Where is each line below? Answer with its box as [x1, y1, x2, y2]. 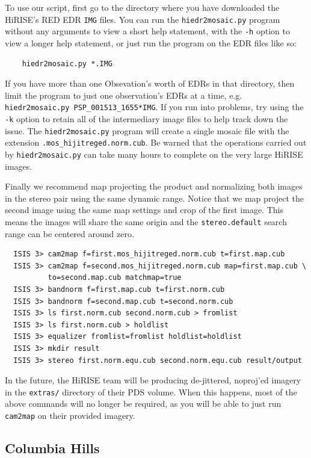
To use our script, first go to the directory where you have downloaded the [5, 1, 280, 13]
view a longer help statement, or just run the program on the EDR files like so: [5, 36, 297, 49]
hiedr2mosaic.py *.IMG [22, 59, 112, 68]
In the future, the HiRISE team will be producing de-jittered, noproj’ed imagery [5, 374, 301, 386]
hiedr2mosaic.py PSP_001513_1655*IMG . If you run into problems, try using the [5, 101, 304, 113]
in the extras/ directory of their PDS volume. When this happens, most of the [5, 385, 297, 398]
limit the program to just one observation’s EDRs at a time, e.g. [5, 88, 242, 101]
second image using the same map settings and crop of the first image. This [5, 203, 283, 216]
